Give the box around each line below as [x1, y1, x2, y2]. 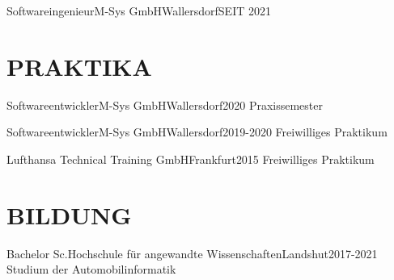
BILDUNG [6, 198, 132, 231]
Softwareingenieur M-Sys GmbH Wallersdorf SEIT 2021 [6, 2, 271, 19]
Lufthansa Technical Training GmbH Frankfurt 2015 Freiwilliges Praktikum [6, 150, 375, 167]
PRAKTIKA [6, 49, 152, 82]
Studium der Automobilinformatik [6, 261, 176, 278]
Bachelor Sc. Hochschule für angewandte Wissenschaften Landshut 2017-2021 [6, 244, 378, 261]
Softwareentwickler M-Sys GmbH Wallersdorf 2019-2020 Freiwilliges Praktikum [6, 123, 388, 140]
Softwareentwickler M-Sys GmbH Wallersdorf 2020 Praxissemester [6, 96, 323, 113]
